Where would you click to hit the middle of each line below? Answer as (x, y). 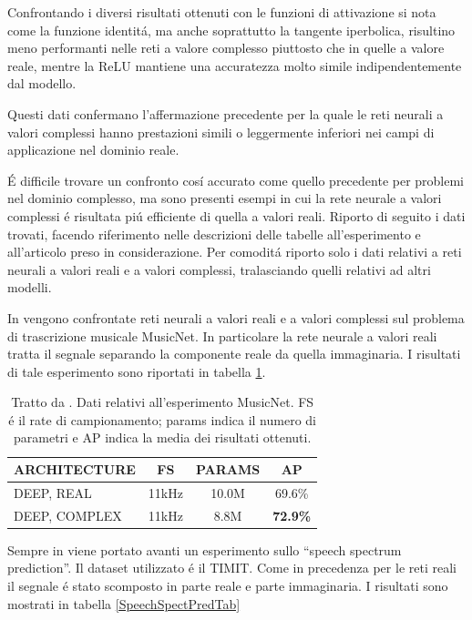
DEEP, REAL (53, 492)
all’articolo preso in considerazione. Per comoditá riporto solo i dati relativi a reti (235, 252)
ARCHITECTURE (75, 469)
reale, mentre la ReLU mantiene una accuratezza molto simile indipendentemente (235, 65)
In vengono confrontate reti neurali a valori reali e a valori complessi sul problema (236, 317)
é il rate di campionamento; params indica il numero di (162, 419)
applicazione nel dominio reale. (93, 150)
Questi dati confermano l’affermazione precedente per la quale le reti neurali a (226, 113)
